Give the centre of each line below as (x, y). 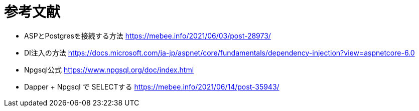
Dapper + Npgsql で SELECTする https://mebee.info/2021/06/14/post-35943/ (152, 86)
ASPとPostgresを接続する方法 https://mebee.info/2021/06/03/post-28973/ (148, 35)
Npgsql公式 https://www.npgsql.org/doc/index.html (109, 69)
